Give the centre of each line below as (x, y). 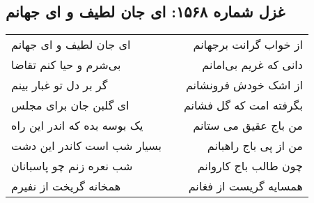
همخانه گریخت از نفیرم (66, 186)
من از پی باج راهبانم (255, 146)
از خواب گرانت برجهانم (248, 45)
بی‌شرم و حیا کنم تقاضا (66, 65)
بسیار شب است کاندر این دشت (86, 146)
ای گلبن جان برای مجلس (70, 105)
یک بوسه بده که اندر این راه (77, 126)
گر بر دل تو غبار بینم (60, 85)
